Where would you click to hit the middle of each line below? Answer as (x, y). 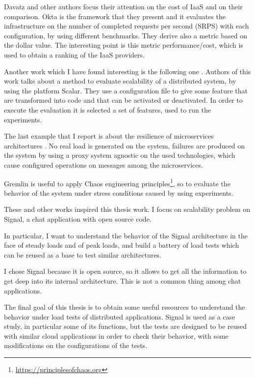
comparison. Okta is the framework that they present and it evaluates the (115, 16)
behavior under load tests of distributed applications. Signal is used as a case (120, 316)
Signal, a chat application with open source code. (78, 218)
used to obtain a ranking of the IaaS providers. (74, 54)
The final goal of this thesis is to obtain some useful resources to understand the (125, 307)
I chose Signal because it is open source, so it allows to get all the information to (125, 271)
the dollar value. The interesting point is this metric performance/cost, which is (124, 45)
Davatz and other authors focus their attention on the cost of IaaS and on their (123, 6)
